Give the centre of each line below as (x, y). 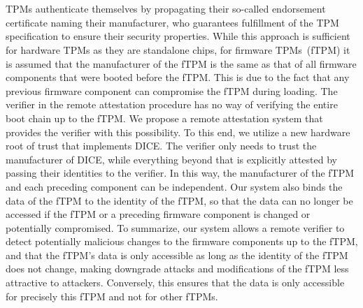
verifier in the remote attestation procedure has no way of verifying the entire (172, 104)
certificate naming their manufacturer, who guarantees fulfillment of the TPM (172, 22)
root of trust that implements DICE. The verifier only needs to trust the (161, 146)
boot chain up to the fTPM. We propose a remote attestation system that (164, 118)
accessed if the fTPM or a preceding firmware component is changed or (158, 214)
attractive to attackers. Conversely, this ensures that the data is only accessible (175, 283)
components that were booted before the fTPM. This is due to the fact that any (178, 77)
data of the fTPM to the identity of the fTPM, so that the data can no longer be (179, 200)
